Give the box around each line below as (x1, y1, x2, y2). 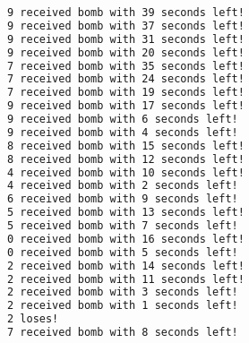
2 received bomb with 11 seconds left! (7, 272, 245, 286)
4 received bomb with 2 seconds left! (7, 179, 238, 193)
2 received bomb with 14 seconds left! (7, 259, 245, 272)
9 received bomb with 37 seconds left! (7, 19, 245, 32)
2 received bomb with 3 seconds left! (7, 286, 238, 299)
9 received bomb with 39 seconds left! (7, 6, 245, 19)
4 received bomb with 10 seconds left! (7, 166, 245, 179)
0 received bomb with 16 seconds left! (7, 232, 245, 245)
